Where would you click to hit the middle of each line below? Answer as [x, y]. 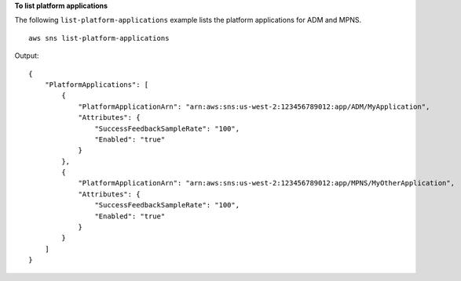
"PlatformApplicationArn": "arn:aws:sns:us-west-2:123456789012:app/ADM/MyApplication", [254, 106]
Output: [27, 56]
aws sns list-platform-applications [99, 38]
